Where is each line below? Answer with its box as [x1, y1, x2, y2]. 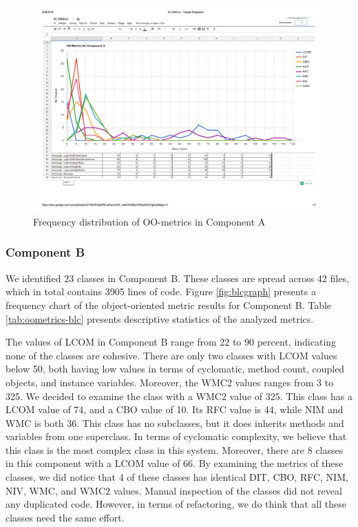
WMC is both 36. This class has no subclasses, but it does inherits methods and [6, 415, 344, 430]
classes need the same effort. [6, 510, 125, 524]
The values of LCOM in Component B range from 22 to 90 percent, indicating [6, 335, 337, 349]
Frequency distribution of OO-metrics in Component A [33, 214, 266, 228]
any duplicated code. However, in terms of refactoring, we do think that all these [6, 497, 346, 511]
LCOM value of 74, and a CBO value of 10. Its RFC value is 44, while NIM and [6, 402, 344, 417]
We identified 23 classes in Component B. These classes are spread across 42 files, [6, 270, 349, 285]
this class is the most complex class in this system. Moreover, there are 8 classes [6, 442, 344, 457]
